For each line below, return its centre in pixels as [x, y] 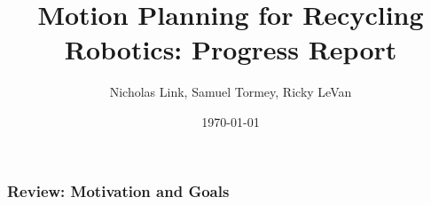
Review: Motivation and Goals [118, 190]
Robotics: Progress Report [231, 49]
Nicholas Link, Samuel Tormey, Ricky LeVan [231, 92]
